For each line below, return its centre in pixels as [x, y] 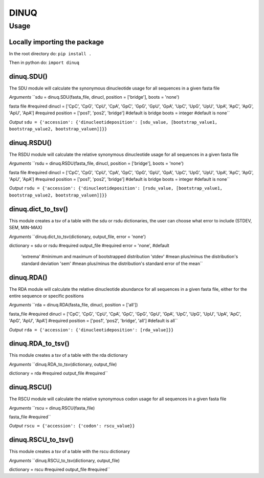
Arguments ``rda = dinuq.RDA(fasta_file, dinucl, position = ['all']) [74, 305]
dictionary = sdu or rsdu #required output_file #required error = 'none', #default [89, 245]
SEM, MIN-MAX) [26, 228]
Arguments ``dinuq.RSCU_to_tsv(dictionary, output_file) [64, 460]
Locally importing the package [56, 42]
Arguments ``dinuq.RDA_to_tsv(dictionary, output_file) [63, 364]
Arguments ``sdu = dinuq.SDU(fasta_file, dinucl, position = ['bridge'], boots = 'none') [94, 97]
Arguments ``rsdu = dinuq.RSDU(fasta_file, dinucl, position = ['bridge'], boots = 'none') [96, 163]
